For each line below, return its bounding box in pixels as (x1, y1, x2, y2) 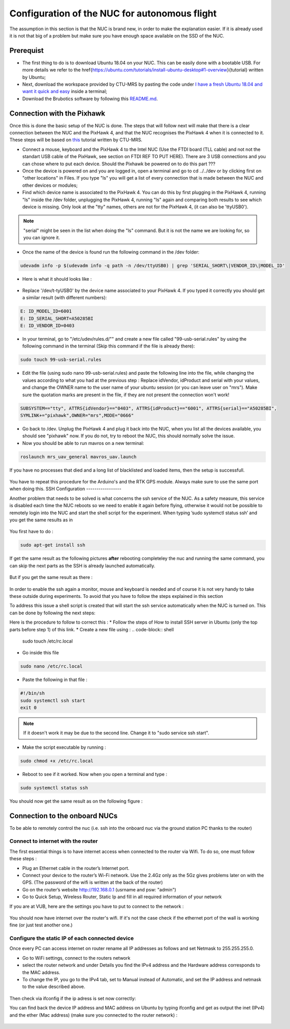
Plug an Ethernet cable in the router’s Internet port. (22, 865, 130, 871)
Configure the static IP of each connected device (9, 935, 134, 942)
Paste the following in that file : (22, 676, 88, 683)
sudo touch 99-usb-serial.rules (20, 357, 102, 363)
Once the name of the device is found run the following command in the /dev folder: (22, 249, 200, 255)
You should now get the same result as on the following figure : (9, 798, 143, 804)
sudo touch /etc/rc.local (22, 638, 73, 644)
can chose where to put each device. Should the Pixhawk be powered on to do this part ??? (22, 161, 216, 167)
